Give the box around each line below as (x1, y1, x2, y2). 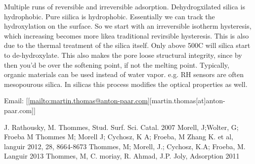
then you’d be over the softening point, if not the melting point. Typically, (4, 59, 229, 70)
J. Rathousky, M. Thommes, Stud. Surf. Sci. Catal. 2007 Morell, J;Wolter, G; (4, 122, 239, 132)
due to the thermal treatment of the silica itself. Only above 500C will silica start (4, 40, 251, 50)
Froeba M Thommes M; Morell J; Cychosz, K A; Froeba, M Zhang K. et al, (4, 131, 234, 142)
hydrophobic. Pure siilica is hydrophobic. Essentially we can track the (4, 11, 215, 21)
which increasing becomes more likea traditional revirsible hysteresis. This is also (4, 30, 249, 41)
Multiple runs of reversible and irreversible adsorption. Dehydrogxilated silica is (4, 1, 245, 11)
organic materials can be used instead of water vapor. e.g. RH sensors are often (4, 69, 244, 80)
